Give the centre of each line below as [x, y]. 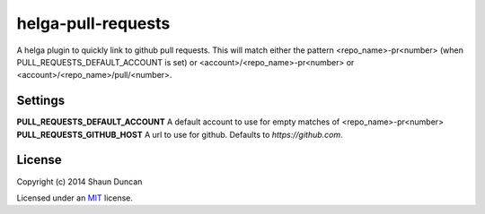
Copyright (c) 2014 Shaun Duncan [79, 181]
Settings [41, 101]
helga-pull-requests [93, 23]
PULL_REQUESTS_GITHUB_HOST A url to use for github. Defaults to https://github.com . [180, 134]
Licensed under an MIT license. [75, 198]
